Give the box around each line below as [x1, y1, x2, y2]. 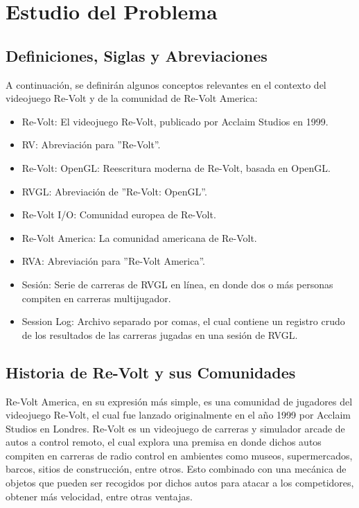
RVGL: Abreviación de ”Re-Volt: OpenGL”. [21, 184, 207, 198]
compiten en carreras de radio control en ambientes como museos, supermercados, [6, 448, 353, 462]
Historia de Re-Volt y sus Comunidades [6, 361, 296, 383]
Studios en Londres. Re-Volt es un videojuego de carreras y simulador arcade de [6, 421, 345, 435]
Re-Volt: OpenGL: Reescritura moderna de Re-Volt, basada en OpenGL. [21, 160, 331, 175]
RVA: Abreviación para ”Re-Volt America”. [21, 254, 205, 268]
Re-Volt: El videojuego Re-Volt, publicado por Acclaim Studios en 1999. [21, 114, 329, 128]
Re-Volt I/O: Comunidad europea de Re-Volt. [21, 207, 216, 222]
